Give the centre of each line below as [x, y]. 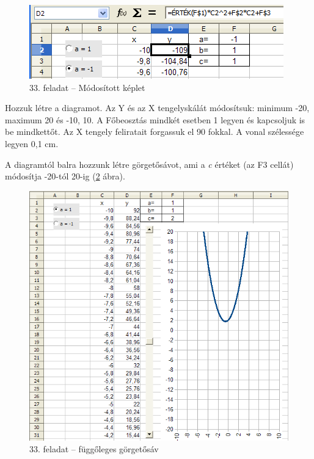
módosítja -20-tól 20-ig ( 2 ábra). [65, 176]
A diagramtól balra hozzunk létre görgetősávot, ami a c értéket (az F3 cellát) [149, 164]
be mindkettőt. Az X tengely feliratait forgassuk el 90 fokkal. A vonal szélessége [155, 132]
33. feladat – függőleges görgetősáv [94, 449]
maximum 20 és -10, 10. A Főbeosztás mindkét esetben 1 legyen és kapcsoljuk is [155, 119]
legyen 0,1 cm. [32, 143]
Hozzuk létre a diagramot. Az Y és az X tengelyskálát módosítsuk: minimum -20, [157, 108]
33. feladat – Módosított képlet [87, 87]
